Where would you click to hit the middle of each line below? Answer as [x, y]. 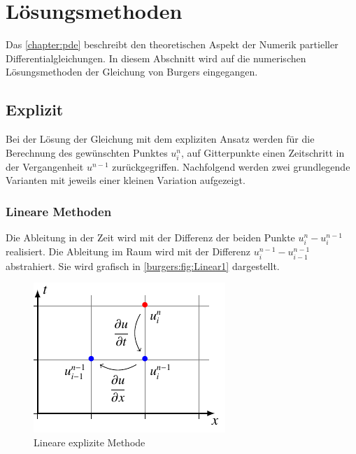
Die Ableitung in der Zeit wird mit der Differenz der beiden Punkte [150, 237]
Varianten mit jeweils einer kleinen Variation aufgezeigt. [126, 180]
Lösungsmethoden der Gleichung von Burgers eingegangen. [132, 72]
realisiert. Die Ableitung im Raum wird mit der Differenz [128, 251]
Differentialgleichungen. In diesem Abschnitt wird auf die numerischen [156, 58]
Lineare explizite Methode [90, 442]
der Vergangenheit [45, 166]
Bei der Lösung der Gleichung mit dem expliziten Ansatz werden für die [160, 139]
